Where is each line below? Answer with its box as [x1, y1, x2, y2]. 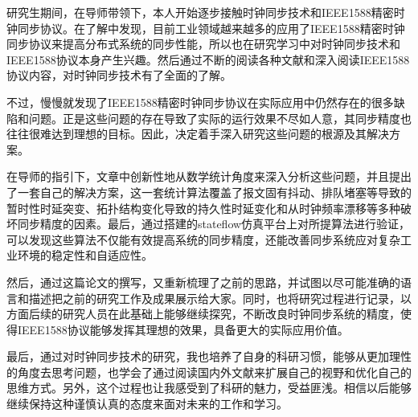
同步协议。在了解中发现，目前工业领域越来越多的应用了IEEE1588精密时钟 [17, 19, 405, 36]
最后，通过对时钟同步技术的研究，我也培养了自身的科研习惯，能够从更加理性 [6, 348, 412, 365]
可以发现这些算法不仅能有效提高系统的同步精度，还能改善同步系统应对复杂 [6, 231, 400, 247]
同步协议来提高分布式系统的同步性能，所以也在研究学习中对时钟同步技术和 [6, 35, 400, 52]
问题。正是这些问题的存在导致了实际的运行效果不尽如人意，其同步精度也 [28, 109, 412, 126]
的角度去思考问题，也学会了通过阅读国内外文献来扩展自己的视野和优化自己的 [6, 363, 412, 380]
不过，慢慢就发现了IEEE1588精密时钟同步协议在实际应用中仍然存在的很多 [6, 93, 394, 110]
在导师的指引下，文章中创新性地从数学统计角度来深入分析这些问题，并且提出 [6, 168, 412, 185]
